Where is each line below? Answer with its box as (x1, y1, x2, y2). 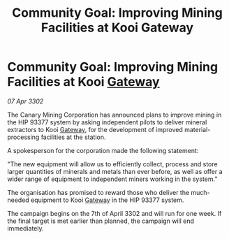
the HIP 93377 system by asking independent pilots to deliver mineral (7, 117, 207, 126)
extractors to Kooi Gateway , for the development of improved (7, 125, 184, 133)
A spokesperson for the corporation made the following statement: (7, 146, 199, 154)
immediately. (7, 224, 44, 232)
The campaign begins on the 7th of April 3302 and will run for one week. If (7, 209, 222, 217)
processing (7, 133, 40, 141)
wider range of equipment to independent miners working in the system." (7, 175, 218, 183)
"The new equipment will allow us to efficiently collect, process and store (7, 159, 218, 168)
